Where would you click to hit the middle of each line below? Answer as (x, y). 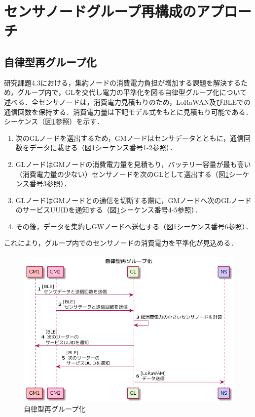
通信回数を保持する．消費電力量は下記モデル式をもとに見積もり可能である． (128, 111)
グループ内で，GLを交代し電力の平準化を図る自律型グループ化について (132, 92)
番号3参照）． (50, 184)
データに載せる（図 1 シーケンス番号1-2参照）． (103, 147)
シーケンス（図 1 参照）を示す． (54, 121)
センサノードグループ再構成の (100, 11)
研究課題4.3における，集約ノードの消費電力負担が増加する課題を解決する (122, 82)
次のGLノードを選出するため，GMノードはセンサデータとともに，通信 (129, 138)
